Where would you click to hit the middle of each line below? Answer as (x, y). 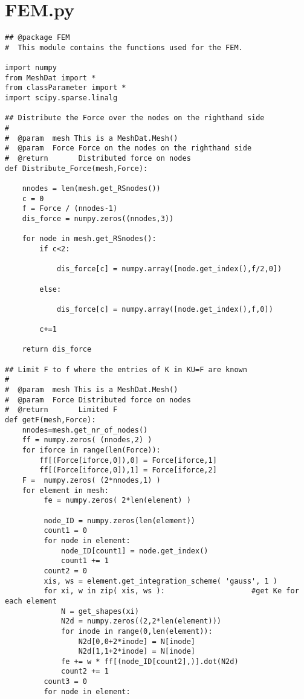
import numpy (31, 68)
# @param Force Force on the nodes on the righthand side (128, 148)
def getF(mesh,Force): (50, 420)
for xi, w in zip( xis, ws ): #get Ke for (171, 591)
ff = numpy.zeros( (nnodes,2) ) (87, 440)
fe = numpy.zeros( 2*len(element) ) (117, 501)
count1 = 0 (66, 531)
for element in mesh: (65, 490)
